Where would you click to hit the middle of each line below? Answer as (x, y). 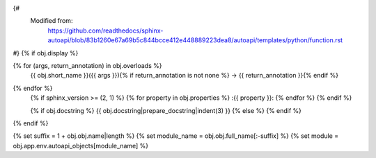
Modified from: (52, 21)
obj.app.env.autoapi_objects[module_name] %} (81, 146)
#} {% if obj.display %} (46, 53)
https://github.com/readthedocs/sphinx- (105, 30)
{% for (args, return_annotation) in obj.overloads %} (87, 65)
